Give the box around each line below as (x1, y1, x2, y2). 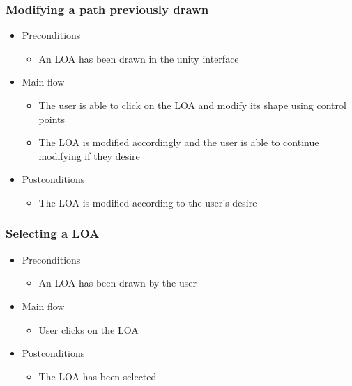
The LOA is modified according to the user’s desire (38, 195, 257, 209)
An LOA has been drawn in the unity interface (38, 51, 239, 65)
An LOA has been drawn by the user (38, 275, 197, 290)
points (38, 111, 66, 126)
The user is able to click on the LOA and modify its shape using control (38, 98, 346, 112)
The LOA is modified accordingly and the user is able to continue (38, 135, 319, 150)
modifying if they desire (38, 148, 140, 163)
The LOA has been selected (38, 369, 157, 383)
